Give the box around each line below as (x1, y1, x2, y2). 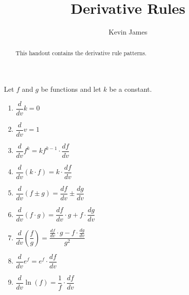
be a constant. (109, 84, 152, 94)
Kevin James (108, 27, 148, 37)
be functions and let (41, 84, 101, 94)
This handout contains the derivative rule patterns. (15, 48, 147, 57)
